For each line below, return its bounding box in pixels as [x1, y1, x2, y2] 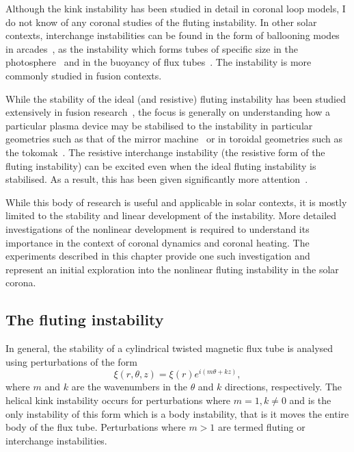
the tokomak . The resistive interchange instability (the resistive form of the [5, 145, 325, 159]
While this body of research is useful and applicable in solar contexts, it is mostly [5, 194, 347, 209]
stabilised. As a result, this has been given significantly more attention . [5, 172, 308, 186]
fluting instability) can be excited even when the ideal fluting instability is [5, 158, 316, 173]
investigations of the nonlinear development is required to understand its [5, 221, 310, 236]
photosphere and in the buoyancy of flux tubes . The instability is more [5, 55, 312, 69]
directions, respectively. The [225, 379, 342, 394]
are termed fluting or [218, 420, 305, 434]
